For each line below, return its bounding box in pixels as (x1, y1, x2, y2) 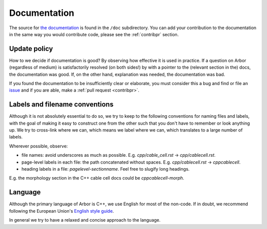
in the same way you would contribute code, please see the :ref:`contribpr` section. (9, 31, 179, 37)
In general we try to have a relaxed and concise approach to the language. (9, 217, 161, 223)
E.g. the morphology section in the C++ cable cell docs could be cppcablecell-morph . (9, 175, 184, 181)
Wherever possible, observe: (9, 143, 68, 149)
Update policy (9, 45, 53, 53)
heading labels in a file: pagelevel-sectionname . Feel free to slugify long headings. (21, 166, 190, 172)
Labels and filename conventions (9, 100, 114, 109)
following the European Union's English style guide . (9, 208, 114, 214)
